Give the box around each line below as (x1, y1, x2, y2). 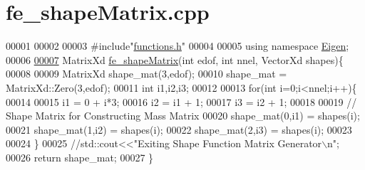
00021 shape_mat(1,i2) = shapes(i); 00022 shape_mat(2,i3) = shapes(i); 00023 (6, 122, 352, 137)
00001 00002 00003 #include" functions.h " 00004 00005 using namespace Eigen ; (6, 38, 349, 53)
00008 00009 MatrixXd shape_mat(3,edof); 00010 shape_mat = (6, 66, 287, 81)
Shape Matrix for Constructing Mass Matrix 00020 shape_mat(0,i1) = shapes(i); (6, 108, 360, 123)
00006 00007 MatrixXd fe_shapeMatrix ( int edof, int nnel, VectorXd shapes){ (6, 52, 344, 67)
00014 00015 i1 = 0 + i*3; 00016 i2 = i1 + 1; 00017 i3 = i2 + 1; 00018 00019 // (6, 94, 357, 109)
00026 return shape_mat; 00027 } (6, 149, 154, 164)
